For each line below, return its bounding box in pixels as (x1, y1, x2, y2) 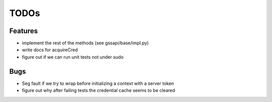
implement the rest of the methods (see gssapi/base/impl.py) (22, 40, 149, 46)
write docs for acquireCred (22, 47, 78, 53)
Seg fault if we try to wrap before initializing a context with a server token (22, 80, 174, 86)
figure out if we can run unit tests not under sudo (22, 54, 124, 60)
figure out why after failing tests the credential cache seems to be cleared (22, 87, 175, 93)
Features (9, 27, 38, 35)
